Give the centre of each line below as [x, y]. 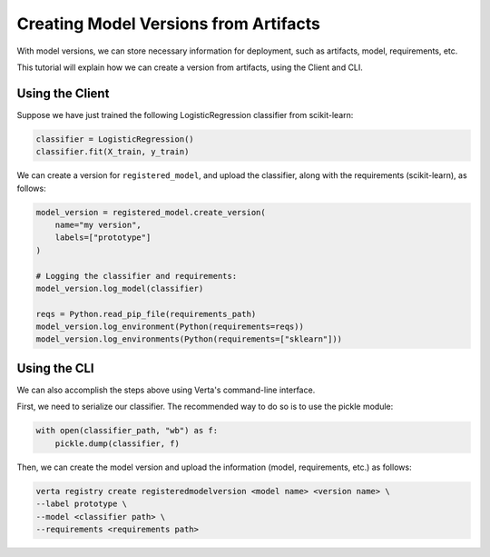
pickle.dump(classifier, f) [118, 443]
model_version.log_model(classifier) [120, 288]
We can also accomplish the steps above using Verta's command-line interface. [166, 390]
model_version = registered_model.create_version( [151, 212]
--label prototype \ [81, 504]
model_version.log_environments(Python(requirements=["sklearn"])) [189, 339]
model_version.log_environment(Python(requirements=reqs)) [170, 327]
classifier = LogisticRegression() [115, 139]
